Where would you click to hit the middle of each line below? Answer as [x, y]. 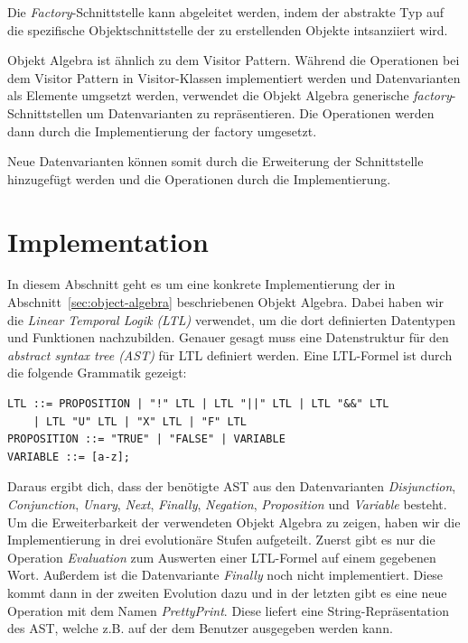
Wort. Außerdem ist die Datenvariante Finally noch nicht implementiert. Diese [225, 575]
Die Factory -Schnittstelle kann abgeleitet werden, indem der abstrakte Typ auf [225, 12]
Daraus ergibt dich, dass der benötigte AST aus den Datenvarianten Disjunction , [232, 486]
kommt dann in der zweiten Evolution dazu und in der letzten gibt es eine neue [227, 592]
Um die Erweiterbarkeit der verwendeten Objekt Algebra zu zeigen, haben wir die [234, 522]
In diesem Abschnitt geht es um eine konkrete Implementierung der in [201, 284]
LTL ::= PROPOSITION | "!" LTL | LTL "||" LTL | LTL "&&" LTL [198, 404]
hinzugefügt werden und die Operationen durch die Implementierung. [199, 178]
